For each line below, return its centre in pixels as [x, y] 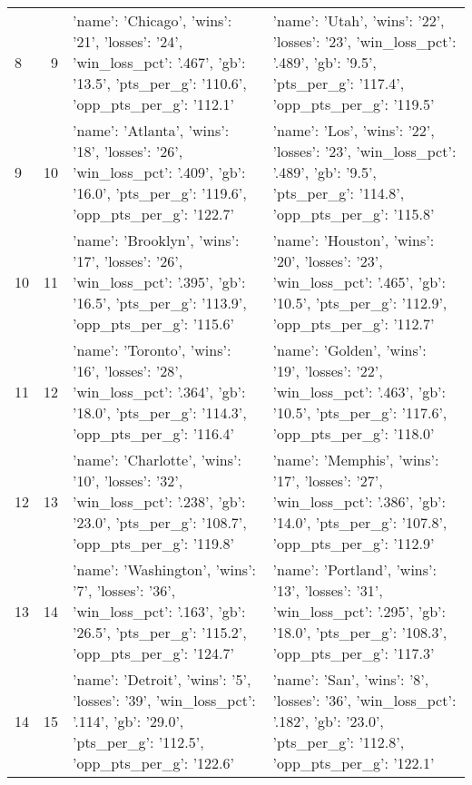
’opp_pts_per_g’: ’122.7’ [153, 214]
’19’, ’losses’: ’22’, [328, 371]
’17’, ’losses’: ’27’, [328, 481]
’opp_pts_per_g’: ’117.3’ [354, 653]
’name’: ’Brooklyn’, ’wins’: [156, 240]
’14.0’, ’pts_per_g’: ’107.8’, [360, 522]
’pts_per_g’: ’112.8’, [339, 742]
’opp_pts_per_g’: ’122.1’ [354, 763]
